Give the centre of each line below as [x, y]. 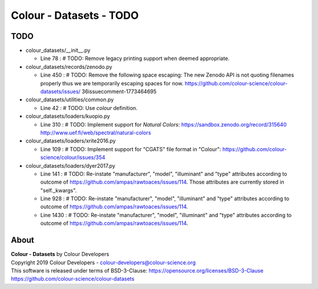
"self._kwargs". [59, 190]
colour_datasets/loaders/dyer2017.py [70, 165]
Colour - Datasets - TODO [75, 15]
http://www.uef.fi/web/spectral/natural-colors [96, 132]
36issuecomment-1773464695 [119, 92]
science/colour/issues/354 [73, 157]
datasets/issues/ [60, 92]
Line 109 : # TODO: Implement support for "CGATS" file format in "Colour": [131, 149]
